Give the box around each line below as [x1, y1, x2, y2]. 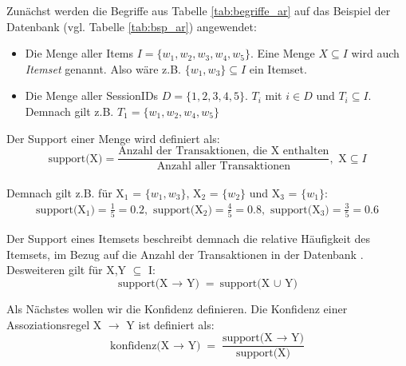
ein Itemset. [249, 60, 307, 77]
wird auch [351, 45, 400, 62]
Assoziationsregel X [6, 316, 102, 332]
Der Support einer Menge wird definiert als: [6, 129, 220, 146]
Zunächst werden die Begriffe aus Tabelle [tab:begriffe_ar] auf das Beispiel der [6, 2, 391, 18]
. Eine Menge [250, 45, 315, 62]
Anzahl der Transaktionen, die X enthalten [118, 145, 329, 157]
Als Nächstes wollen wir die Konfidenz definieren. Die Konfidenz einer [6, 300, 348, 317]
